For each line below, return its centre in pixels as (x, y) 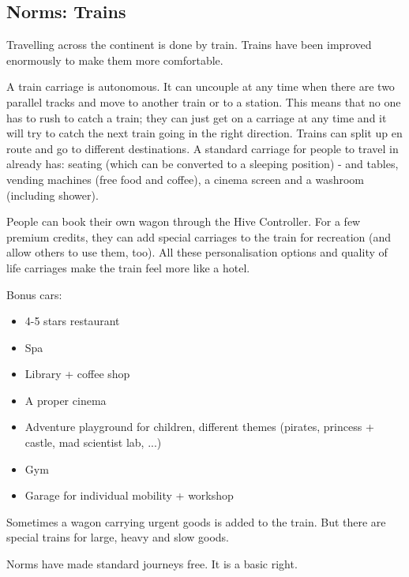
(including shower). (53, 195)
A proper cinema (66, 400)
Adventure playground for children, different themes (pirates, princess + (199, 427)
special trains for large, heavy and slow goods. (118, 537)
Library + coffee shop (77, 374)
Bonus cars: (34, 294)
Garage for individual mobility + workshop (129, 495)
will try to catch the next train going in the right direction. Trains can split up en (204, 133)
